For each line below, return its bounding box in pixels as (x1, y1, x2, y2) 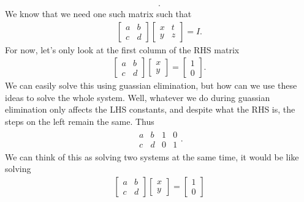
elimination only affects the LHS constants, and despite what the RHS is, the (5, 103, 295, 116)
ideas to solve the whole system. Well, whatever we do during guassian (5, 91, 270, 103)
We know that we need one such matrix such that (5, 7, 192, 20)
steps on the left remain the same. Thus (5, 115, 154, 128)
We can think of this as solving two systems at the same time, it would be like (5, 150, 299, 163)
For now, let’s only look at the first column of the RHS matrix (5, 43, 240, 56)
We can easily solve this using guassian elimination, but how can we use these (5, 79, 297, 92)
